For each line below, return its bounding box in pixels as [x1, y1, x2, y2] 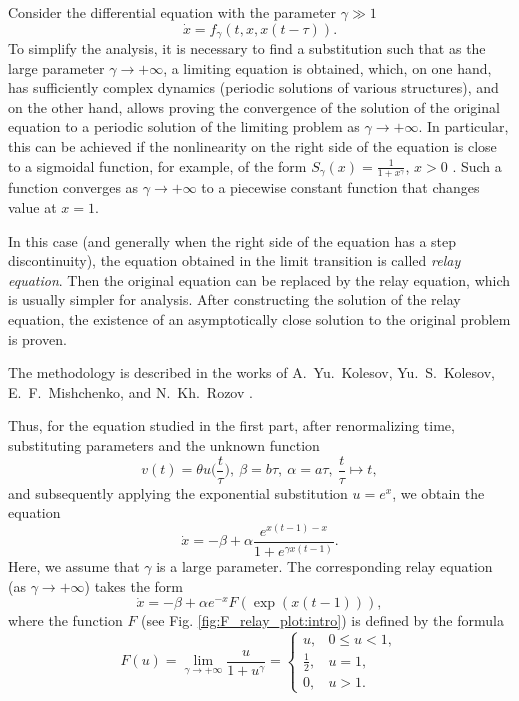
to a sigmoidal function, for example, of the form [8, 155, 307, 176]
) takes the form [84, 575, 184, 596]
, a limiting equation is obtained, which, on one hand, [163, 57, 492, 78]
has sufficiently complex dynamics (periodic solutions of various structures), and [8, 77, 499, 98]
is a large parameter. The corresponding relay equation [156, 556, 493, 577]
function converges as [8, 177, 139, 198]
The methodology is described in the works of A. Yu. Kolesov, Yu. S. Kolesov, [8, 362, 495, 383]
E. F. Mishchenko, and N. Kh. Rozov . [8, 381, 253, 402]
